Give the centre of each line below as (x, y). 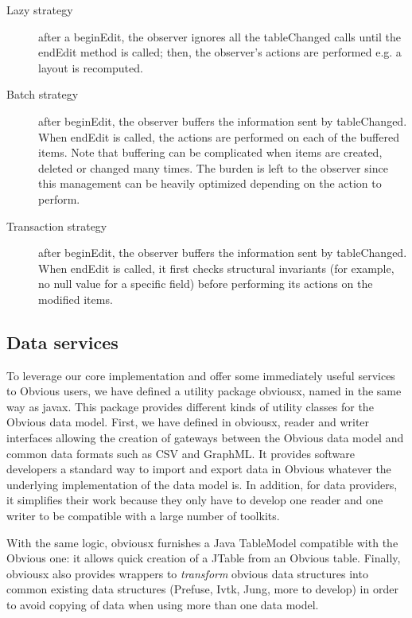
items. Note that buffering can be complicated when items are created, (210, 152)
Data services (62, 342)
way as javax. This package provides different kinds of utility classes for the (190, 406)
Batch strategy (43, 94)
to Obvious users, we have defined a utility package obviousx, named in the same (204, 391)
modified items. (76, 299)
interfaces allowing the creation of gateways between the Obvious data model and (205, 438)
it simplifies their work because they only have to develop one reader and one (195, 500)
